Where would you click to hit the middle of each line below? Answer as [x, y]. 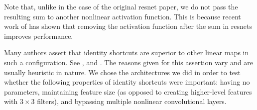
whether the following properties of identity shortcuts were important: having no [127, 82]
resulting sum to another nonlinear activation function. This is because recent [123, 16]
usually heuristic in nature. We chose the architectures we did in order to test [123, 72]
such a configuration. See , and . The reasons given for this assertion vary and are [129, 62]
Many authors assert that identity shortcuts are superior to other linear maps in [127, 53]
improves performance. [39, 36]
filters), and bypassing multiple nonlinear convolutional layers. [132, 101]
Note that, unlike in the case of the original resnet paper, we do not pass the [121, 6]
